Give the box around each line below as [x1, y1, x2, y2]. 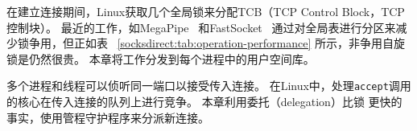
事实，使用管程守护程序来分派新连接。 [6, 108, 209, 125]
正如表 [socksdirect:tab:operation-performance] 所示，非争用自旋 [73, 35, 406, 51]
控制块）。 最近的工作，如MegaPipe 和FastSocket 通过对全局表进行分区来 [6, 18, 396, 35]
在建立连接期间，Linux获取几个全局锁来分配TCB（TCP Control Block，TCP [6, 3, 405, 19]
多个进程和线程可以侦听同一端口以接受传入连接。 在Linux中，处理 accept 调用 [6, 77, 411, 94]
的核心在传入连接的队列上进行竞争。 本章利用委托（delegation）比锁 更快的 [6, 93, 403, 110]
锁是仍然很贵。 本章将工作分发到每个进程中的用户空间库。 [6, 50, 315, 67]
